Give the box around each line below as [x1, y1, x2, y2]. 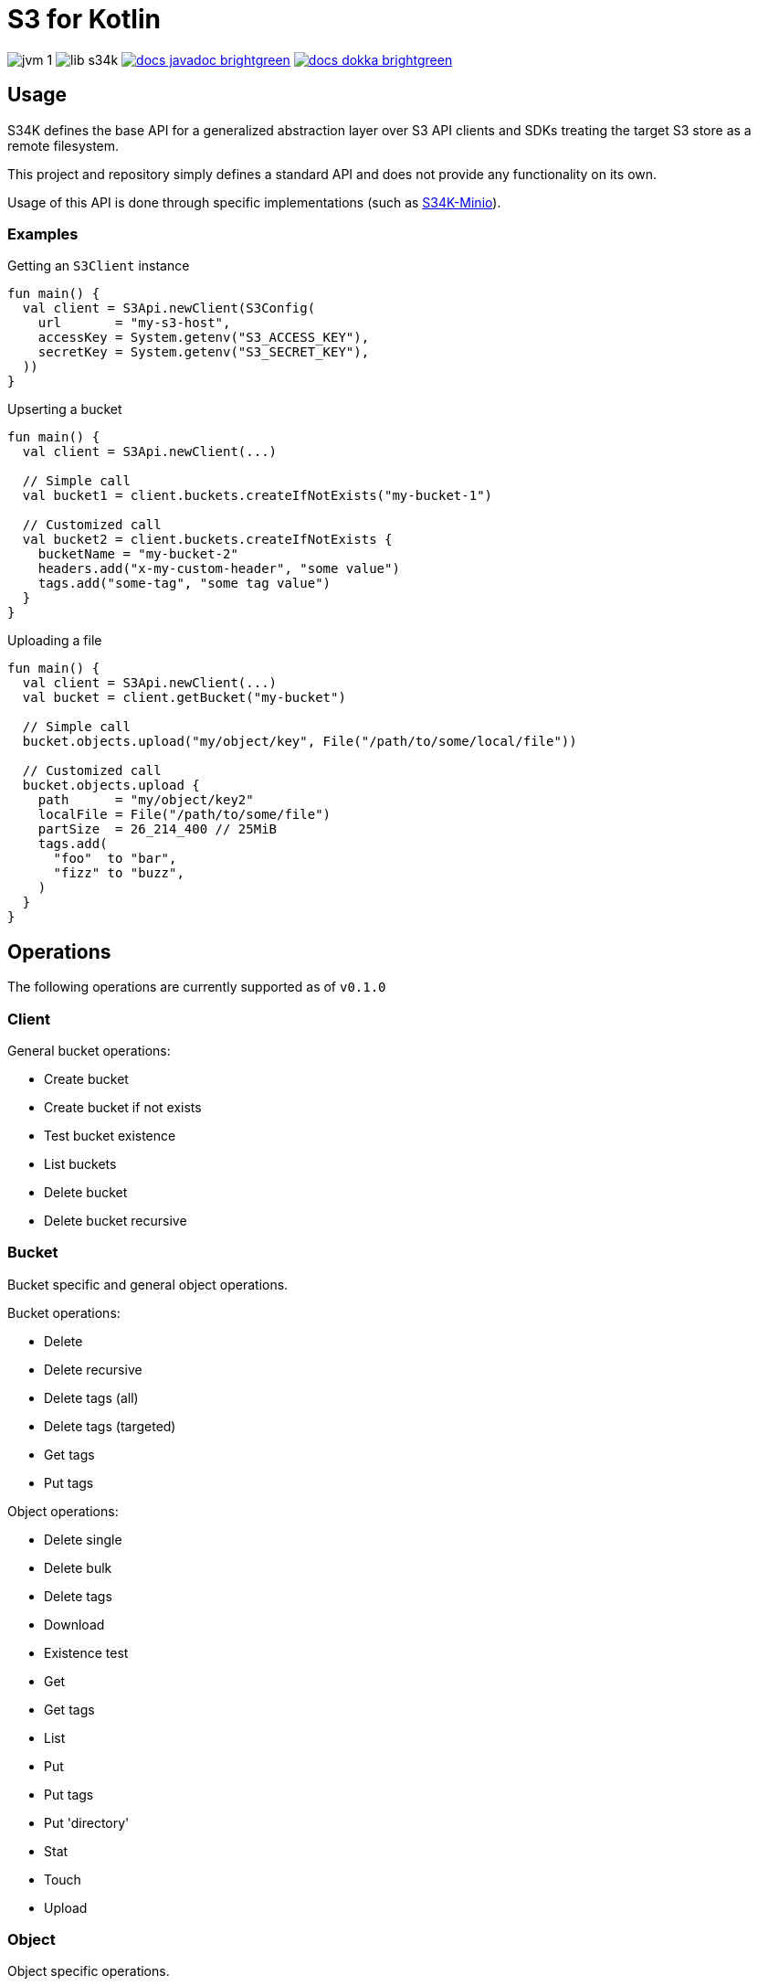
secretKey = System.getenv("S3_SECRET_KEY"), [37, 345, 370, 360]
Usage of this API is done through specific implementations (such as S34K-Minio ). [7, 194, 501, 210]
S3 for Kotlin [7, 4, 161, 35]
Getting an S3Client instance [7, 258, 190, 274]
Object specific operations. [7, 1963, 170, 1980]
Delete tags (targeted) [44, 1418, 176, 1434]
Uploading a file [7, 632, 102, 649]
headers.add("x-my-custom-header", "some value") [37, 561, 400, 577]
